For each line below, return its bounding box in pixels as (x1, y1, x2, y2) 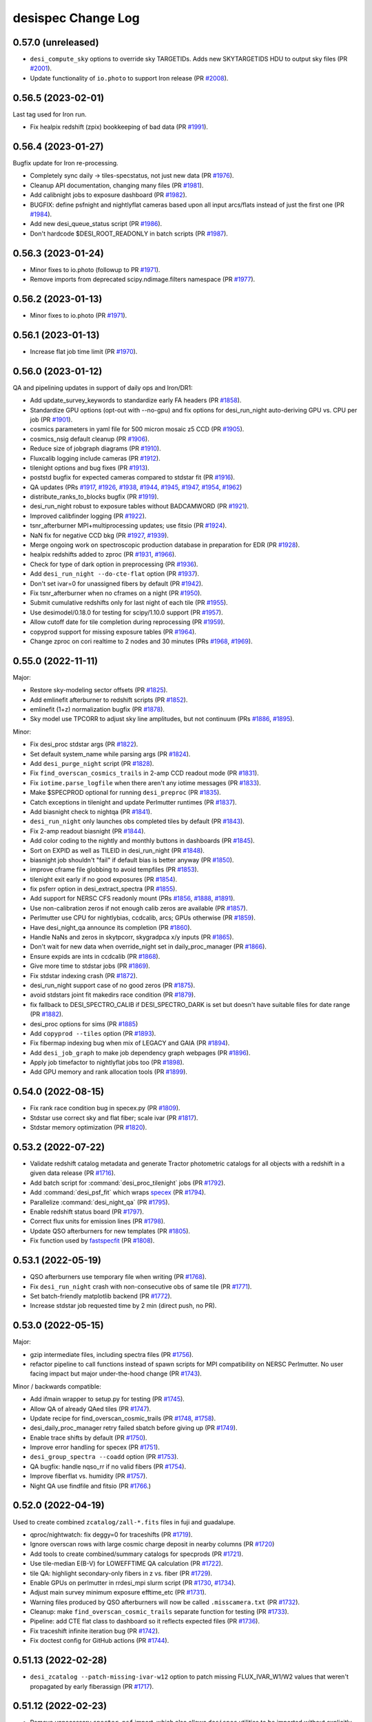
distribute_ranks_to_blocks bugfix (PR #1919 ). (30, 492, 159, 501)
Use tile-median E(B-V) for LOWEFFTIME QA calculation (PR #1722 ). (30, 1559, 223, 1568)
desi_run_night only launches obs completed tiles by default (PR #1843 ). (30, 817, 245, 826)
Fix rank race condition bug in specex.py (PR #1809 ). (30, 1104, 180, 1112)
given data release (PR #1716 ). (30, 1169, 116, 1177)
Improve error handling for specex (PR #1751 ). (30, 1443, 160, 1451)
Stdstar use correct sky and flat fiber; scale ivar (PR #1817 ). (30, 1113, 198, 1122)
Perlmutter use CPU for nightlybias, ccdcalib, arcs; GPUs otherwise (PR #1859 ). (30, 913, 256, 922)
